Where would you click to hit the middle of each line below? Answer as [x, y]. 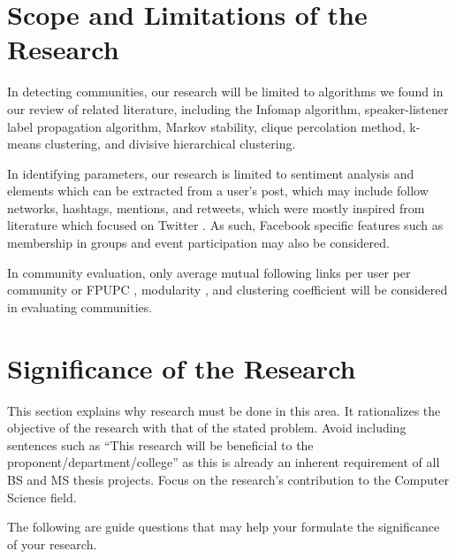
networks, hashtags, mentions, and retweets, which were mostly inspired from [216, 207]
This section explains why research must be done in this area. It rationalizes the [224, 410]
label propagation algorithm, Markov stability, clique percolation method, [206, 126]
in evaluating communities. [80, 306]
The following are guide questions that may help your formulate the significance [224, 527]
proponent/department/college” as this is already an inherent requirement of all [224, 462]
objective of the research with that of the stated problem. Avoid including [207, 428]
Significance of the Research [182, 368]
